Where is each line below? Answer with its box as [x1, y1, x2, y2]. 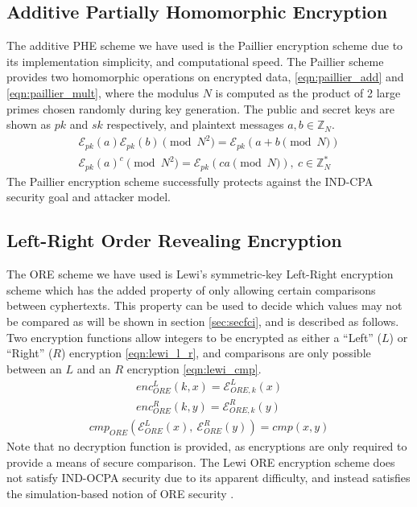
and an [76, 360, 111, 377]
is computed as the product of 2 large [215, 84, 401, 101]
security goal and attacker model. [6, 188, 171, 205]
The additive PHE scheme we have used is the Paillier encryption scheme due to [6, 37, 403, 54]
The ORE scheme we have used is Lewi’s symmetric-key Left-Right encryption [6, 266, 394, 282]
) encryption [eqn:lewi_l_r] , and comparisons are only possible [61, 344, 371, 361]
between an [6, 360, 62, 377]
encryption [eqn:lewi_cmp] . [126, 360, 262, 377]
